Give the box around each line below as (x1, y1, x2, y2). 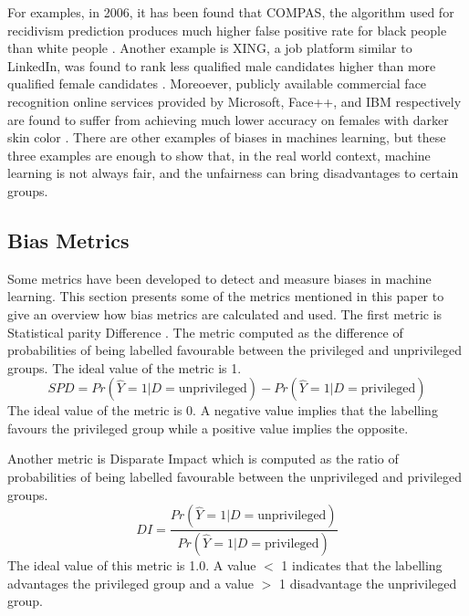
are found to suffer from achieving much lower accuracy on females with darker (7, 110, 449, 129)
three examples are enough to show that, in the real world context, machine (7, 145, 431, 164)
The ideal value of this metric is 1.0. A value (7, 556, 256, 575)
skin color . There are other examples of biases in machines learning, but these (7, 128, 446, 147)
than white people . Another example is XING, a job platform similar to (7, 38, 412, 57)
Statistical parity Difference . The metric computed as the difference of (7, 322, 403, 341)
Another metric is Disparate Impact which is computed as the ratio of (7, 449, 399, 468)
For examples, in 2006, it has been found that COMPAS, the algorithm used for (7, 3, 454, 21)
